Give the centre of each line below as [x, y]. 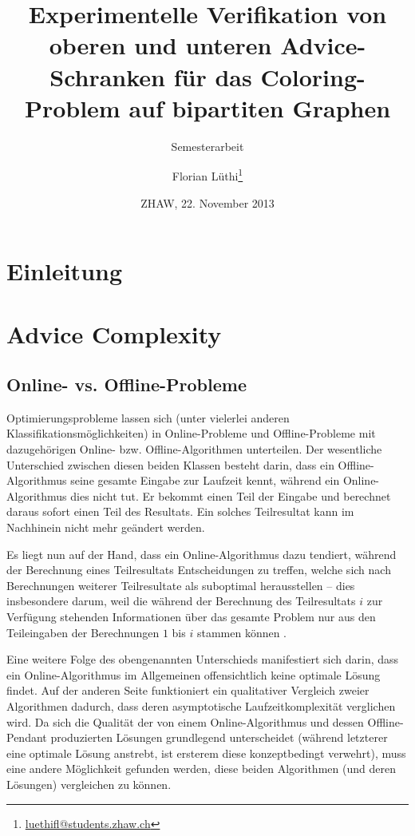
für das [213, 76]
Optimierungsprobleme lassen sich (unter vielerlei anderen [148, 417]
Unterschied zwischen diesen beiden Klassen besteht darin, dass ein [170, 464]
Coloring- [313, 76]
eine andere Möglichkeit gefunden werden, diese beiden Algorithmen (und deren [201, 769]
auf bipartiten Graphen [260, 107]
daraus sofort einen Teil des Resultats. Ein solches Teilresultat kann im [180, 511]
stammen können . [242, 632]
